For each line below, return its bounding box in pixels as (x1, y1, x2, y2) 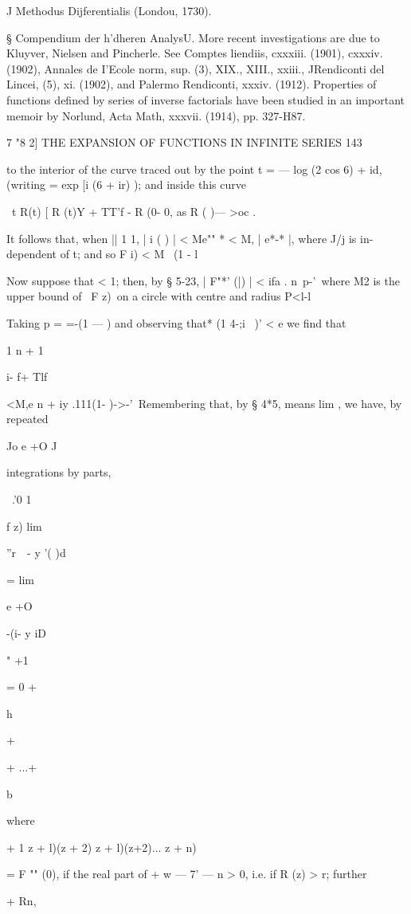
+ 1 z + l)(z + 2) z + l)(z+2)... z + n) (6, 838, 197, 855)
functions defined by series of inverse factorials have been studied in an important (6, 91, 405, 108)
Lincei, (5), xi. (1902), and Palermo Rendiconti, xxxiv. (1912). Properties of (6, 76, 377, 92)
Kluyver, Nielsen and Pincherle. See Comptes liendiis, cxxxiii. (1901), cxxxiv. (6, 45, 383, 61)
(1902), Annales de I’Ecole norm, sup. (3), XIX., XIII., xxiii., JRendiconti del (6, 60, 385, 76)
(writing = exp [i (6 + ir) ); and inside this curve (6, 176, 246, 193)
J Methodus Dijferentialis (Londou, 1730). (6, 2, 212, 18)
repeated (6, 410, 49, 427)
